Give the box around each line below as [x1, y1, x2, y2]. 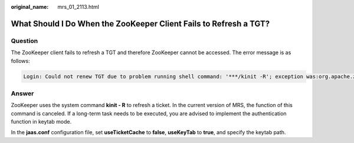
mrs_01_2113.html [57, 4, 100, 10]
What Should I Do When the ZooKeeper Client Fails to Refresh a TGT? [11, 18, 270, 29]
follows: [11, 57, 30, 64]
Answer [11, 89, 34, 97]
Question [11, 36, 38, 45]
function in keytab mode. [11, 118, 72, 125]
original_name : [11, 4, 49, 10]
